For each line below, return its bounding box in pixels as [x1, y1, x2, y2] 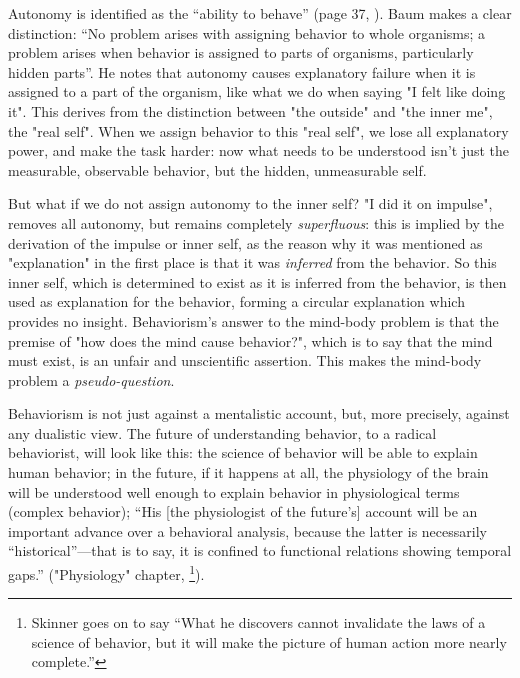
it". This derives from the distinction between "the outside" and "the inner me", [8, 100, 493, 121]
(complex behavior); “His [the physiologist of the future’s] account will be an [8, 501, 478, 522]
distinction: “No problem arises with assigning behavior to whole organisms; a [8, 22, 486, 43]
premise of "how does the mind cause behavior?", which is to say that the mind [8, 330, 493, 351]
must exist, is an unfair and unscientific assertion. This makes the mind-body [8, 350, 482, 371]
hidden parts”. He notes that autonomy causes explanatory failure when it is [8, 61, 476, 82]
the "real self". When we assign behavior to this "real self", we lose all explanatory [8, 120, 509, 141]
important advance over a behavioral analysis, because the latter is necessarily [8, 520, 487, 541]
